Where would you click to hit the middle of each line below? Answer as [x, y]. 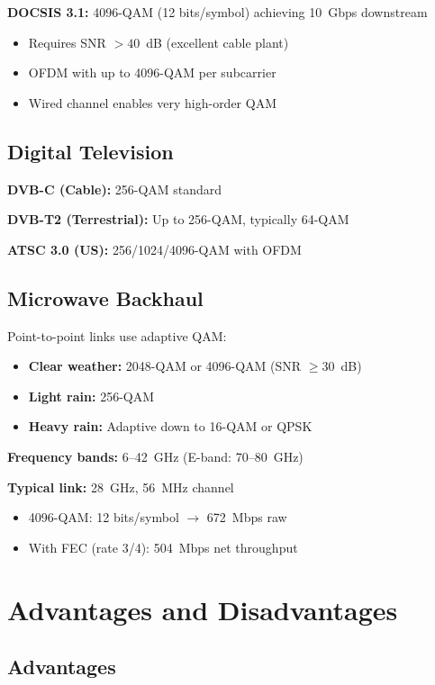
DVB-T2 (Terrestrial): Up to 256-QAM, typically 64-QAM [178, 219]
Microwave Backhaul [105, 297]
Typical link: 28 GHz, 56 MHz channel [121, 487]
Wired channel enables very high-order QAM [152, 102]
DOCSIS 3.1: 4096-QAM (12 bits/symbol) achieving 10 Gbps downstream [217, 12]
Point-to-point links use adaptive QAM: [117, 335]
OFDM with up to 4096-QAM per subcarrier [152, 72]
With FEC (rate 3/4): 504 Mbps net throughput [163, 547]
